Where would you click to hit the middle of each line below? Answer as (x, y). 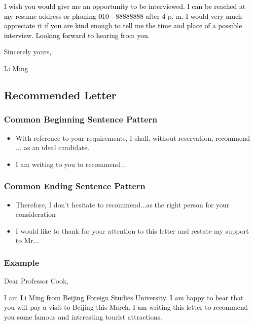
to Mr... (27, 240)
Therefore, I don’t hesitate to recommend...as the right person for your (123, 204)
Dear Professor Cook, (36, 281)
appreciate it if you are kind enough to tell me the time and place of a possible (123, 25)
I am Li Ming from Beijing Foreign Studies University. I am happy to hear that (124, 297)
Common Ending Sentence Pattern (75, 186)
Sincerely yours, (28, 52)
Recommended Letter (60, 95)
